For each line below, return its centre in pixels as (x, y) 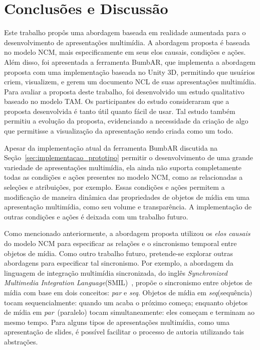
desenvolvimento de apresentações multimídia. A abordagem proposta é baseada (127, 42)
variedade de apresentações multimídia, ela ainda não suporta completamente (123, 167)
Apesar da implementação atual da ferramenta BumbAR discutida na (111, 147)
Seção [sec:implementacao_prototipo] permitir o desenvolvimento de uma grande (128, 157)
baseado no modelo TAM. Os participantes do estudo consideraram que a (117, 101)
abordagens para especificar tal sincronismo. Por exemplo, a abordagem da (119, 263)
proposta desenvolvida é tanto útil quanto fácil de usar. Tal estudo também (120, 111)
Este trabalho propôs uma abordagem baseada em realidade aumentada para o (125, 32)
